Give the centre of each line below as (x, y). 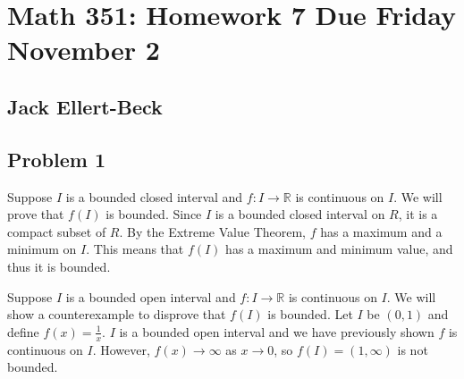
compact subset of (57, 231)
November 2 (84, 50)
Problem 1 (56, 159)
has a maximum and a (381, 231)
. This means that (135, 249)
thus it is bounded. (59, 266)
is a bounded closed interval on (300, 214)
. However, (121, 349)
